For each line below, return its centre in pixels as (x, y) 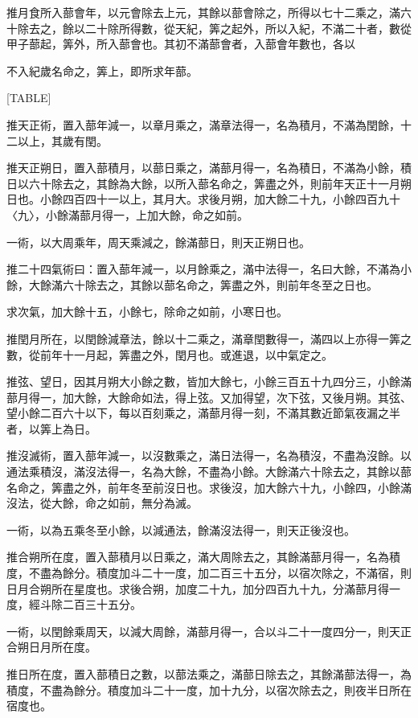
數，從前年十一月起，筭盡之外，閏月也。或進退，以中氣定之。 (170, 354)
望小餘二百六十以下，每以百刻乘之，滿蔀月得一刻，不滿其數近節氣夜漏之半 (203, 413)
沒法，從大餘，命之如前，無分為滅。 (102, 503)
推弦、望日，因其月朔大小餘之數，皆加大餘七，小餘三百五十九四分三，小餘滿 (209, 382)
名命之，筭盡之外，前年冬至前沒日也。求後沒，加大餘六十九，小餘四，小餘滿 (209, 487)
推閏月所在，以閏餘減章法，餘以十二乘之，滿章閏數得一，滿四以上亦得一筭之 (209, 338)
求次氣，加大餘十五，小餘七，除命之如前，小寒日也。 (147, 312)
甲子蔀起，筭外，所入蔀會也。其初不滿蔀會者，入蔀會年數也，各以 (181, 44)
